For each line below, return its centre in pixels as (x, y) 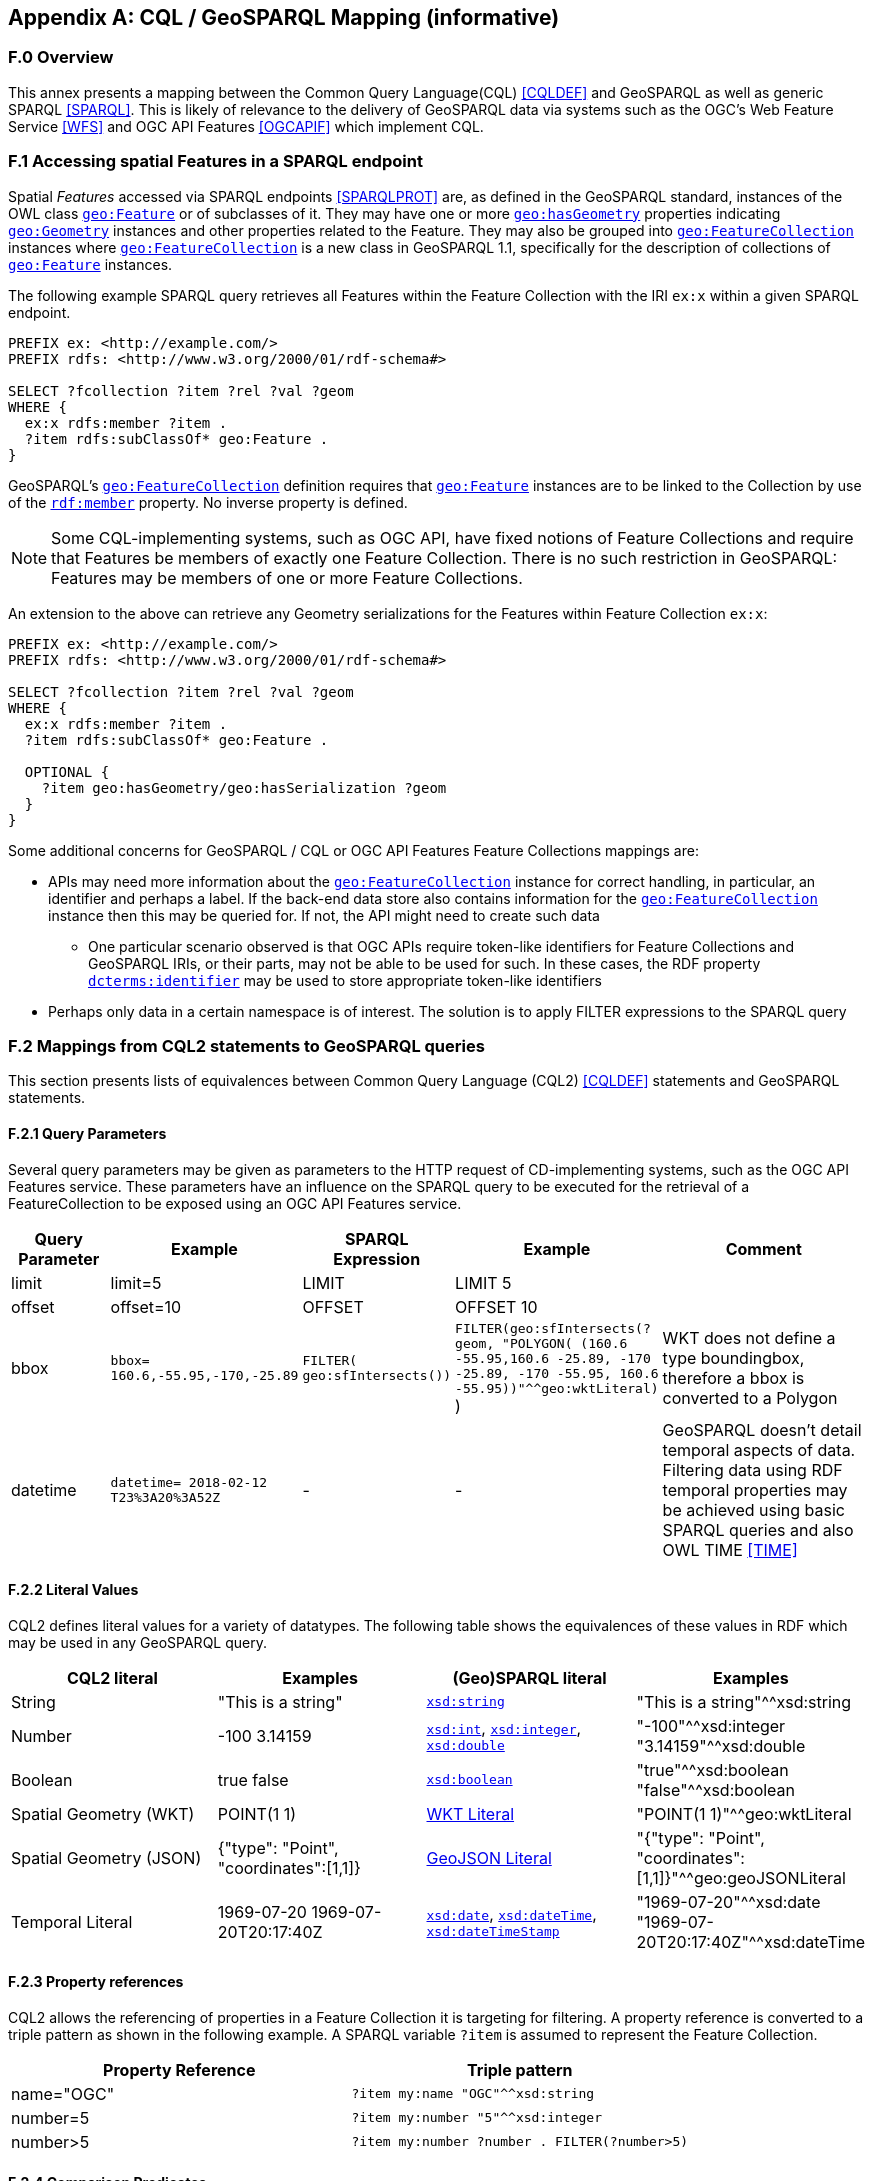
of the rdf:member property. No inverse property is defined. (208, 502)
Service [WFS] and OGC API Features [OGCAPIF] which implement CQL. (246, 126)
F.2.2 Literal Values (73, 1590)
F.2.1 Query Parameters (87, 1133)
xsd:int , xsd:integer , (504, 1728)
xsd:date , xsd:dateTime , (511, 1914)
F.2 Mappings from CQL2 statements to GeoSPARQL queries (246, 1045)
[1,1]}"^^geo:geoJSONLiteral (741, 1877)
